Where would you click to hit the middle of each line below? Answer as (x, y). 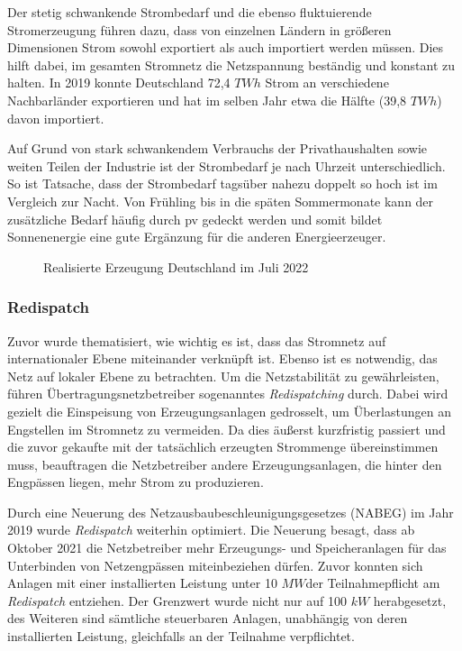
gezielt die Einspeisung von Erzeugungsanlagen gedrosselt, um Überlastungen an (229, 411)
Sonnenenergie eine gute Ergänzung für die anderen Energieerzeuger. (197, 237)
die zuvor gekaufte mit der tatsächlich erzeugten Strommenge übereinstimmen (223, 447)
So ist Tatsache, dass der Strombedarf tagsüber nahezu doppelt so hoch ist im (222, 183)
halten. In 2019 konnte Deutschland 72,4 (119, 83)
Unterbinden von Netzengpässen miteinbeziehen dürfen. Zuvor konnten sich (215, 565)
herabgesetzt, (410, 600)
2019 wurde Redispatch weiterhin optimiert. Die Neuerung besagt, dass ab (211, 530)
